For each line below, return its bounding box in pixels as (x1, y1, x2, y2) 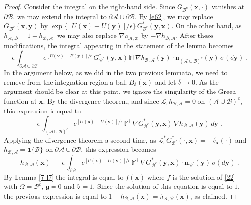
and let (155, 76, 176, 87)
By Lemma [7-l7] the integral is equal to (4, 171, 124, 182)
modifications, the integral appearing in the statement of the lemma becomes (4, 40, 233, 50)
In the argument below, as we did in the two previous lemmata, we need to (4, 67, 228, 77)
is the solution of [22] (172, 171, 235, 182)
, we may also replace (53, 30, 117, 40)
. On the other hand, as (171, 20, 242, 31)
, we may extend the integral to (13, 11, 107, 21)
